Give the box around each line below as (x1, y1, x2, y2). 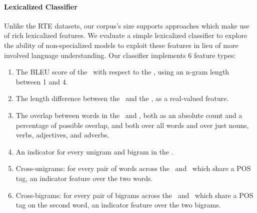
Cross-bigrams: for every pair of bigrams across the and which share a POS (15, 189, 253, 200)
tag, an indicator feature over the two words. (15, 172, 153, 183)
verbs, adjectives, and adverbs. (15, 129, 109, 140)
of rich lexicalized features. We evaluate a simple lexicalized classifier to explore (4, 30, 247, 40)
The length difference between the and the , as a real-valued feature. (15, 93, 229, 103)
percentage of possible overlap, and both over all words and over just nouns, (15, 119, 249, 130)
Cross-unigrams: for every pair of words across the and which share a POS (15, 163, 251, 173)
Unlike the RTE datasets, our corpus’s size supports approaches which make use (4, 20, 249, 30)
